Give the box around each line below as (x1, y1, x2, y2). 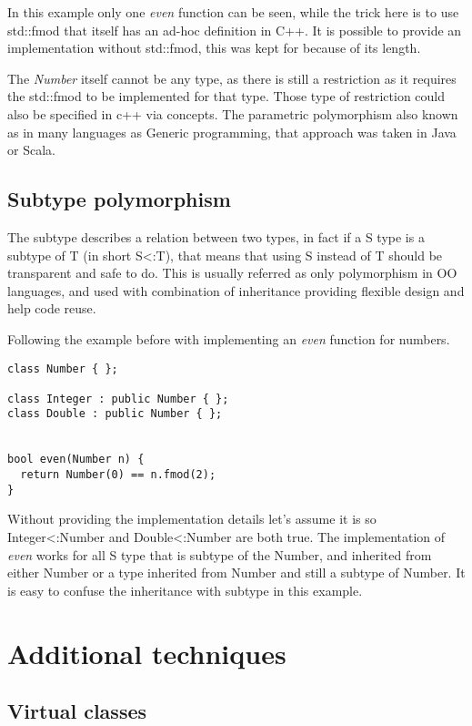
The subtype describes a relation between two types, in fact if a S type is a (7, 227, 425, 246)
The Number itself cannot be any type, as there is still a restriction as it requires (7, 68, 457, 87)
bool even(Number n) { (7, 453, 145, 466)
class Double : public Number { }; (7, 407, 223, 421)
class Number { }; (7, 362, 118, 375)
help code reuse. (7, 299, 96, 318)
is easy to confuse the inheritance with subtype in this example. (7, 580, 363, 599)
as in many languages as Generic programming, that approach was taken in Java (7, 122, 457, 141)
